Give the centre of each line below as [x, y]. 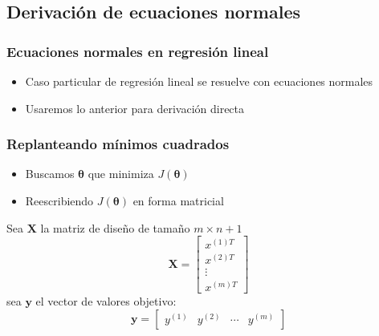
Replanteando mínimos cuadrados [118, 144]
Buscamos [50, 174]
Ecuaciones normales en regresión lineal [138, 51]
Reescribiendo [59, 200]
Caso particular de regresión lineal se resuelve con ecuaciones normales [199, 81]
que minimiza [121, 174]
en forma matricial [178, 200]
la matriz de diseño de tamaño [115, 227]
